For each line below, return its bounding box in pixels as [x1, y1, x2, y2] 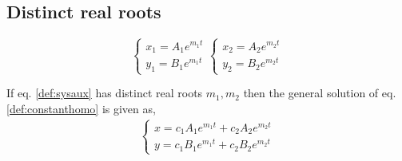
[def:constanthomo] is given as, [6, 100, 156, 116]
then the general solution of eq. [243, 84, 396, 101]
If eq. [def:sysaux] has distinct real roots [6, 84, 203, 101]
